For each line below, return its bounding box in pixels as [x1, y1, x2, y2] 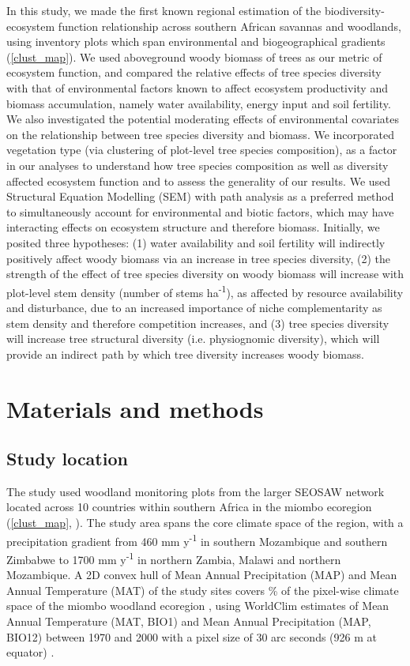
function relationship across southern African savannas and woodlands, [58, 17, 401, 34]
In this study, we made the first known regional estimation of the [6, 2, 322, 18]
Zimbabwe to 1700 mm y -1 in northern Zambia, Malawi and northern [6, 548, 341, 567]
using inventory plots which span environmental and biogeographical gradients [6, 33, 386, 50]
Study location [6, 446, 128, 471]
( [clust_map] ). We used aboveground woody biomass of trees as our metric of [6, 48, 382, 65]
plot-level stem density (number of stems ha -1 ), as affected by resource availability [6, 281, 404, 300]
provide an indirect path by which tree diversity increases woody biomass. [6, 345, 364, 362]
